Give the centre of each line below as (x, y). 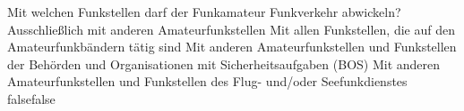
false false (31, 98)
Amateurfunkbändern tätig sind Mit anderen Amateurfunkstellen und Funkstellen (232, 47)
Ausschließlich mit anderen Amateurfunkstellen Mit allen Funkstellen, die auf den (231, 29)
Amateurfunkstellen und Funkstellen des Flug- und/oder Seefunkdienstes (207, 81)
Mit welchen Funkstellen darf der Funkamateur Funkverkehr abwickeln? (204, 12)
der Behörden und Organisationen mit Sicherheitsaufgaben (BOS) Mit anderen (224, 63)
